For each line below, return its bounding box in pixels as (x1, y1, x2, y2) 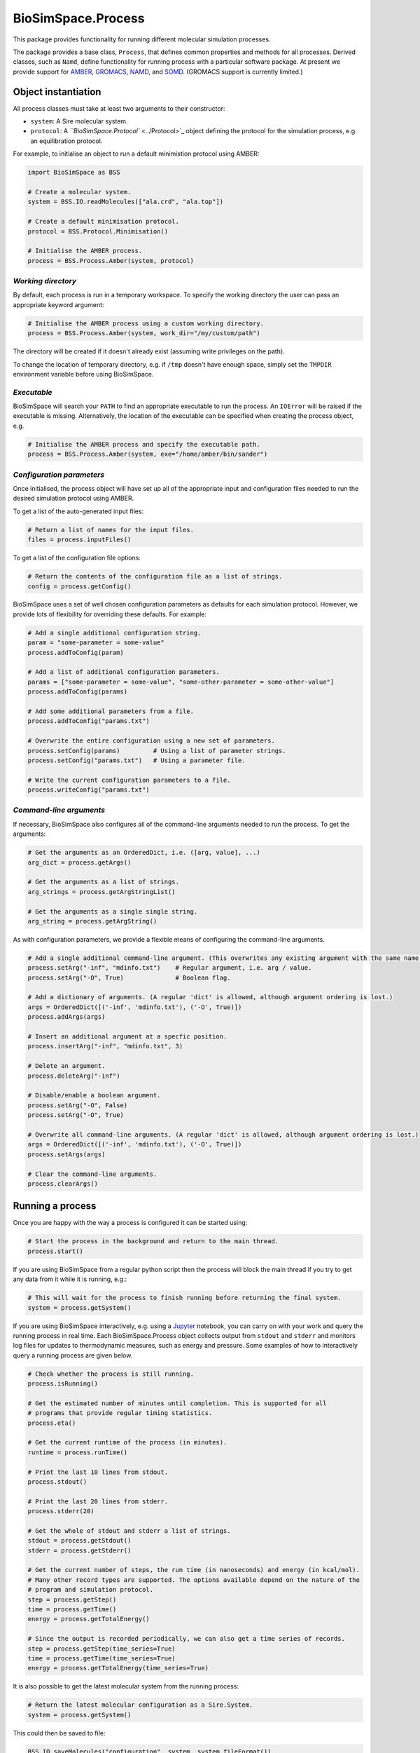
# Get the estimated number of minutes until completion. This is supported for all (27, 1399, 327, 1407)
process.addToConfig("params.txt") (27, 717, 150, 725)
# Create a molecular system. (27, 188, 132, 196)
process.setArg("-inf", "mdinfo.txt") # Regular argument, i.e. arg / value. (27, 964, 312, 972)
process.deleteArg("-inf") (27, 1071, 120, 1080)
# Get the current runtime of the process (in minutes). (27, 1438, 227, 1447)
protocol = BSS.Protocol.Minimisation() (27, 227, 168, 235)
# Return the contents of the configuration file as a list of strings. (27, 572, 283, 581)
